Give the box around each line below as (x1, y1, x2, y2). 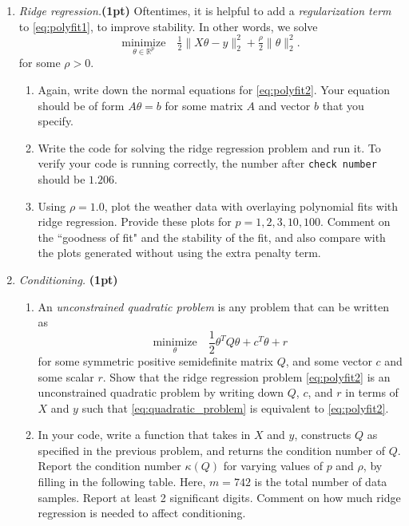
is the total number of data (254, 473, 387, 490)
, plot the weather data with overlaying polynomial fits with (104, 197, 399, 214)
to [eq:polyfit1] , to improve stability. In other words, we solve (18, 18, 318, 34)
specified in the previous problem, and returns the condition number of (38, 441, 386, 458)
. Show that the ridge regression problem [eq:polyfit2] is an (102, 368, 391, 385)
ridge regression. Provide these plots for (38, 213, 232, 230)
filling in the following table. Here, (38, 473, 206, 490)
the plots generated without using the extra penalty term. (38, 244, 321, 261)
